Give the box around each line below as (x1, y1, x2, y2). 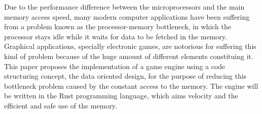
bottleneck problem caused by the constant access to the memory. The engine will (4, 80, 258, 91)
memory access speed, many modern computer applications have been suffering (4, 11, 250, 22)
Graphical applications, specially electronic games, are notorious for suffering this (4, 41, 256, 51)
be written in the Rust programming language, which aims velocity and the (4, 90, 238, 101)
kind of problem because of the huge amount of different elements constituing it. (4, 50, 253, 61)
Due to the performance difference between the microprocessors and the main (4, 2, 245, 12)
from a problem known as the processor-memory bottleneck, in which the (4, 21, 232, 32)
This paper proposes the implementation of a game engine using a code (4, 61, 226, 71)
